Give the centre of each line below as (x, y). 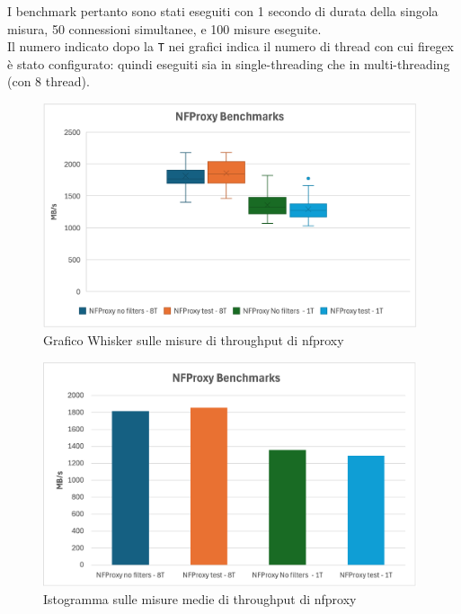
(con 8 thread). (49, 81)
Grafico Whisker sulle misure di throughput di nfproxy (194, 340)
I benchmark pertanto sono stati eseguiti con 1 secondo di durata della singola (223, 11)
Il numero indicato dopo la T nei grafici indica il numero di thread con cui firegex (231, 46)
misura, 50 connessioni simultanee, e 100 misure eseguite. (164, 28)
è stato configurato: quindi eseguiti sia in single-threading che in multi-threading (229, 63)
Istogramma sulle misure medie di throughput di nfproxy (200, 599)
